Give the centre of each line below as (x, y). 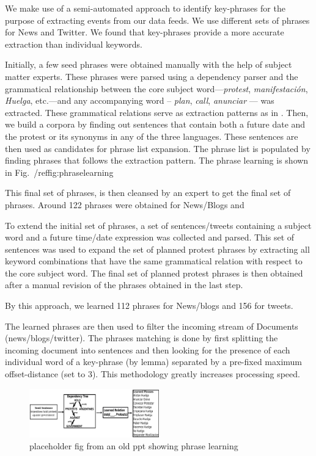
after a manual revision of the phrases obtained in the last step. (124, 285)
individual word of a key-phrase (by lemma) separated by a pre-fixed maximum (154, 362)
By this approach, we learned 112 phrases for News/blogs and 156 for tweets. (149, 306)
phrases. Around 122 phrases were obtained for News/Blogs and (125, 204)
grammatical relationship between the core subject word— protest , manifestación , (156, 88)
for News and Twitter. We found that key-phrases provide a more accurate (145, 32)
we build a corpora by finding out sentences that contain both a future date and (155, 124)
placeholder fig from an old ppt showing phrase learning (134, 446)
